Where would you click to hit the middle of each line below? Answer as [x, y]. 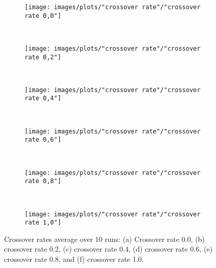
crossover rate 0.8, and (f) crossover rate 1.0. [74, 259]
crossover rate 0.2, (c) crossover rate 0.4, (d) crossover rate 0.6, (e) [109, 249]
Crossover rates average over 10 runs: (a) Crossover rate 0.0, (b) [104, 239]
